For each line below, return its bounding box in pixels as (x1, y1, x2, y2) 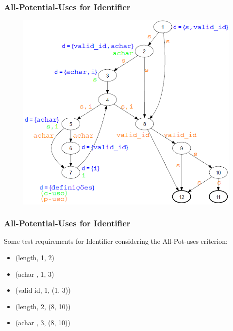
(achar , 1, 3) (15, 268, 54, 279)
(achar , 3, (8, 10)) (15, 317, 71, 328)
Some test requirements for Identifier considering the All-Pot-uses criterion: (4, 236, 228, 246)
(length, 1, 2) (15, 252, 54, 263)
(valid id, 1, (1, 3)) (15, 285, 71, 295)
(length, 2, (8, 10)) (15, 301, 71, 311)
